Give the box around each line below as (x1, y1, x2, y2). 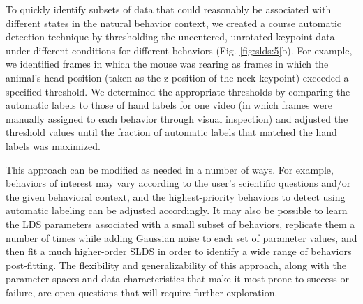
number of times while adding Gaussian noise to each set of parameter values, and (6, 230, 357, 245)
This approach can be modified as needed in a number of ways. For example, (6, 162, 334, 176)
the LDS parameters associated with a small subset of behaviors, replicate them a (6, 216, 355, 231)
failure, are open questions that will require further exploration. (6, 284, 278, 299)
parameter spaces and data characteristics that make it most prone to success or (6, 271, 349, 286)
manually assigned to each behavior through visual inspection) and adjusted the (6, 111, 348, 126)
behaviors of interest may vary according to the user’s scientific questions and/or (6, 176, 351, 190)
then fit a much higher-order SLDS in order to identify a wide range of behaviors (6, 244, 352, 259)
